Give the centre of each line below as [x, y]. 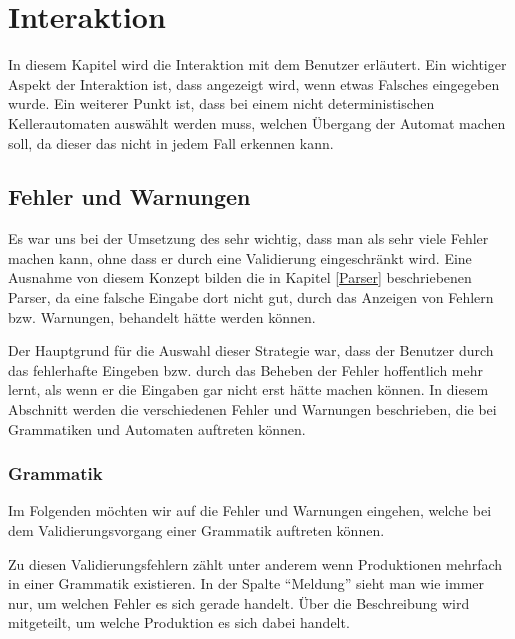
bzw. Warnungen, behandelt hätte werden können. [162, 316]
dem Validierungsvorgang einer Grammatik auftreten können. [196, 530]
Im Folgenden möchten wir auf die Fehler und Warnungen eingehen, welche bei [250, 510]
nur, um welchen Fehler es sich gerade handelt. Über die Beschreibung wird [239, 602]
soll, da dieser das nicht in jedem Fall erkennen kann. [171, 142]
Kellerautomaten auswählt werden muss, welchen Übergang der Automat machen [257, 122]
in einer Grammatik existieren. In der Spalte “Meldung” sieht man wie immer [246, 583]
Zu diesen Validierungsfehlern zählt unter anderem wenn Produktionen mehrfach [255, 563]
